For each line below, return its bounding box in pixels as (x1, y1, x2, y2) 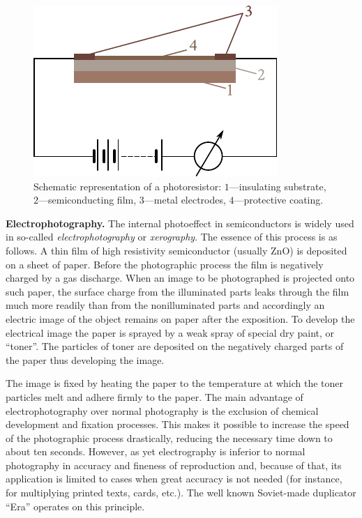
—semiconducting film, (38, 192, 137, 207)
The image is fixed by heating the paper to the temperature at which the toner (6, 376, 343, 390)
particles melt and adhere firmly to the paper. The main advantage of (6, 389, 303, 404)
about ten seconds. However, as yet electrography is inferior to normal (6, 444, 306, 459)
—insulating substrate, (229, 178, 326, 193)
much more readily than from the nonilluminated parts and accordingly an (6, 298, 325, 312)
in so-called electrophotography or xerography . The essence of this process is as (6, 229, 338, 244)
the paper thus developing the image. (6, 352, 165, 367)
